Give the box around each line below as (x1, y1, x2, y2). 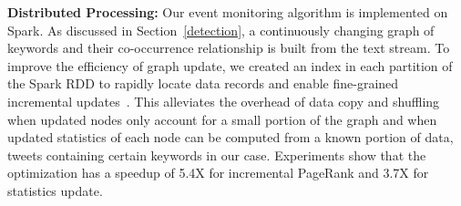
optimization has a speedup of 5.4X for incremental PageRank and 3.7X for (7, 163, 429, 182)
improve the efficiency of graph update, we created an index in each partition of (7, 56, 453, 75)
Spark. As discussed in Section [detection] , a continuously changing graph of (7, 20, 435, 39)
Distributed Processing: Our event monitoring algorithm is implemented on (7, 3, 448, 21)
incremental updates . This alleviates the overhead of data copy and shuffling (7, 91, 440, 110)
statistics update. (7, 180, 103, 200)
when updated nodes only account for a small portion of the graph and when (7, 109, 437, 129)
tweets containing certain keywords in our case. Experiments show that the (7, 145, 426, 164)
